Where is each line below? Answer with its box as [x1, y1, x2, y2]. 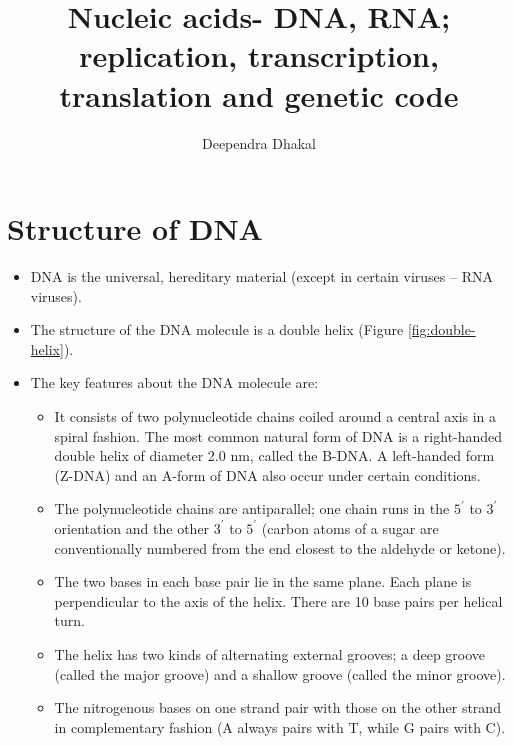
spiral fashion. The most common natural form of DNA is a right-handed [54, 425, 503, 446]
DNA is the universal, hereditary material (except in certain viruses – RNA [30, 266, 493, 287]
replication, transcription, [79, 35, 439, 76]
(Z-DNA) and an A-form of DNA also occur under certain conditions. [54, 464, 481, 485]
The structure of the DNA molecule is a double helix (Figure [30, 319, 404, 340]
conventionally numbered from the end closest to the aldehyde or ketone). [54, 537, 506, 558]
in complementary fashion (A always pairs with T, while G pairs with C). [54, 716, 506, 737]
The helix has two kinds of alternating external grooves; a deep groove [54, 643, 486, 664]
